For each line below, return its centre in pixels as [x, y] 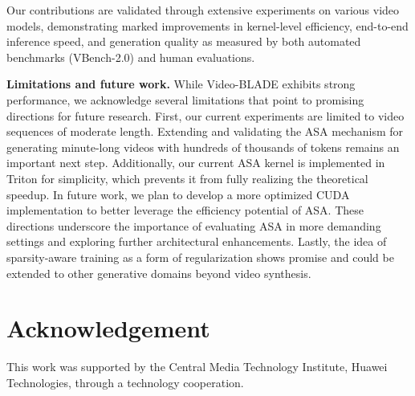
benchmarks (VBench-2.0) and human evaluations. [131, 57]
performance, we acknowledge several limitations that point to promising [185, 99]
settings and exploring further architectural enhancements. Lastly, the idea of [197, 241]
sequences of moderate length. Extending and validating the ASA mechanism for [205, 131]
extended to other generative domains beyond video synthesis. [159, 273]
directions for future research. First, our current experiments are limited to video [205, 115]
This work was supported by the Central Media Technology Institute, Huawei [197, 367]
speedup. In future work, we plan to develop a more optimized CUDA [178, 194]
